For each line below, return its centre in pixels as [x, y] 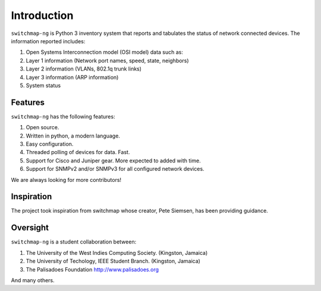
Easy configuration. [50, 144]
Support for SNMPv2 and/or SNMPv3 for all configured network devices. [115, 169]
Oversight [30, 228]
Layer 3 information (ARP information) [72, 77]
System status [43, 85]
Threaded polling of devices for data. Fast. [78, 152]
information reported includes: [48, 41]
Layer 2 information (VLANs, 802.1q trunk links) [84, 69]
